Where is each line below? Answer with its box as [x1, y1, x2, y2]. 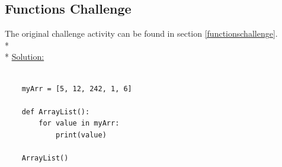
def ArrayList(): [21, 107, 90, 116]
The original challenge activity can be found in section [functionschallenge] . [5, 27, 278, 40]
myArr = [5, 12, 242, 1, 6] [21, 84, 132, 93]
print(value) [55, 130, 107, 139]
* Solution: [5, 50, 44, 63]
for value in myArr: [39, 119, 120, 128]
